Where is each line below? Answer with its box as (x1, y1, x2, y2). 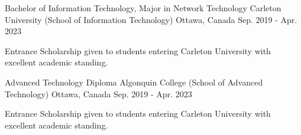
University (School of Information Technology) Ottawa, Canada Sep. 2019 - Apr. (5, 13, 297, 25)
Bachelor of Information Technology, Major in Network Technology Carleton (5, 2, 281, 14)
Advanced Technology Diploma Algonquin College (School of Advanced (5, 75, 263, 88)
